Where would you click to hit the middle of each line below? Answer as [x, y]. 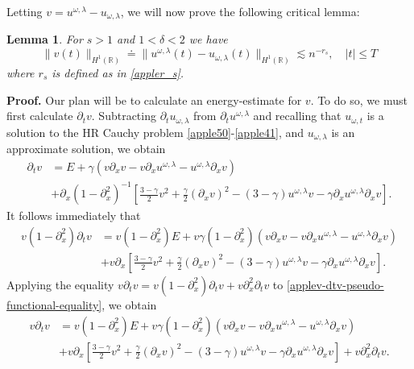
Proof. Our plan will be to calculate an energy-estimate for [154, 100]
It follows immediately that [74, 216]
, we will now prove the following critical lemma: [240, 11]
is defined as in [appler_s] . [118, 72]
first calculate [40, 116]
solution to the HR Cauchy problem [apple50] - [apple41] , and [155, 132]
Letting [25, 11]
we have [208, 39]
